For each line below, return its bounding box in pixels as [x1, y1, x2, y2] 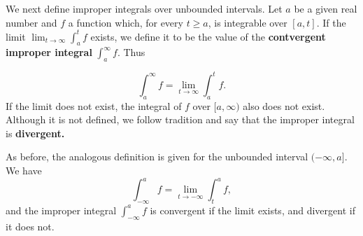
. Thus [117, 45, 145, 60]
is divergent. [6, 125, 65, 140]
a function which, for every [68, 15, 183, 29]
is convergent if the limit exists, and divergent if [150, 202, 355, 217]
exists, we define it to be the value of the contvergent [90, 29, 326, 43]
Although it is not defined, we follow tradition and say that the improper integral [6, 112, 355, 127]
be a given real [294, 1, 357, 15]
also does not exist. [243, 98, 325, 113]
